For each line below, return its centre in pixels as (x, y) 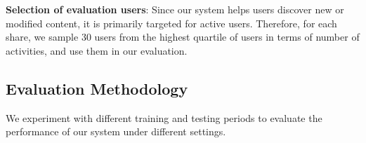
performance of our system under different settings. (116, 131)
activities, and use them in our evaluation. (97, 50)
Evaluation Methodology (97, 88)
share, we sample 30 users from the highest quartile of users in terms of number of (183, 37)
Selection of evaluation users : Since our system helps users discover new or (175, 9)
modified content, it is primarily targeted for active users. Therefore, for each (171, 23)
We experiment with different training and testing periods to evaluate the (164, 117)
